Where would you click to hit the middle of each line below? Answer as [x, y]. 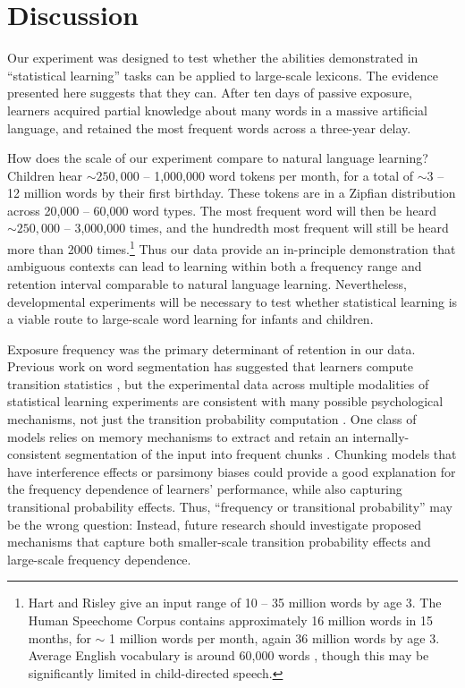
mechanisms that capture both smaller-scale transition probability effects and [219, 542]
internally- [381, 436]
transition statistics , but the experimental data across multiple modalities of [218, 383]
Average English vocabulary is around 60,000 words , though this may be [228, 655]
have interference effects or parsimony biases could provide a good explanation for [232, 471]
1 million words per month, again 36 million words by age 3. [275, 637]
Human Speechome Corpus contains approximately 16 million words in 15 [231, 620]
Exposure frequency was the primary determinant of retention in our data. [211, 348]
